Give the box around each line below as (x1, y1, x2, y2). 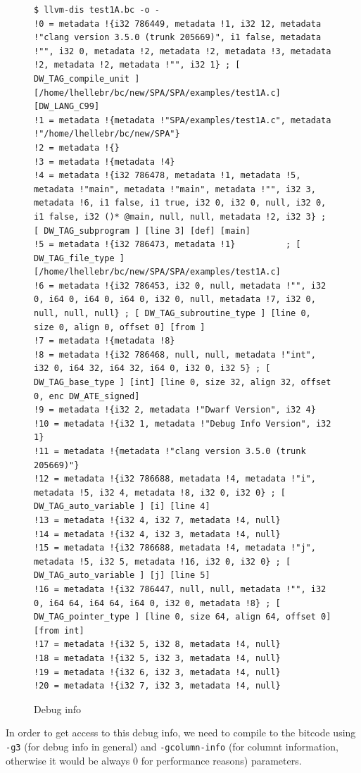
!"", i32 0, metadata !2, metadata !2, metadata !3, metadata (34, 46, 331, 56)
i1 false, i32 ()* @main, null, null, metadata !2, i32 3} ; (34, 211, 327, 222)
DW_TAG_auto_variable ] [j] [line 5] (34, 570, 210, 581)
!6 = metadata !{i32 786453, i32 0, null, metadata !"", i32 (34, 280, 327, 291)
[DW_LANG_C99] (34, 101, 100, 112)
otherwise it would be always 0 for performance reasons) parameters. (6, 753, 302, 767)
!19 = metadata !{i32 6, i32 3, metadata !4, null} (34, 667, 281, 677)
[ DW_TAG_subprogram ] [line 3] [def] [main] (34, 225, 251, 236)
